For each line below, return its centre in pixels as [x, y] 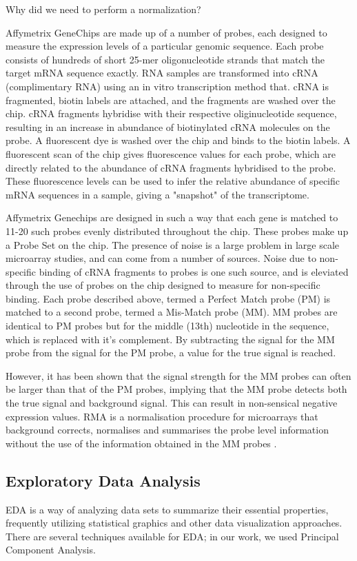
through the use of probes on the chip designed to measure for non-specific [163, 285]
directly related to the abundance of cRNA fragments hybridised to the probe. [171, 167]
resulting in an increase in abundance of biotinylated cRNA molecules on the [168, 126]
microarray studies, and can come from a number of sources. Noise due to [161, 258]
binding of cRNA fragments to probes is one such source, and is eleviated [194, 271]
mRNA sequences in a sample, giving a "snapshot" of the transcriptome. [157, 194]
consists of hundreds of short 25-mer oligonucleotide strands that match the [165, 59]
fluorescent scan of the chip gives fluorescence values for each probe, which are [171, 153]
